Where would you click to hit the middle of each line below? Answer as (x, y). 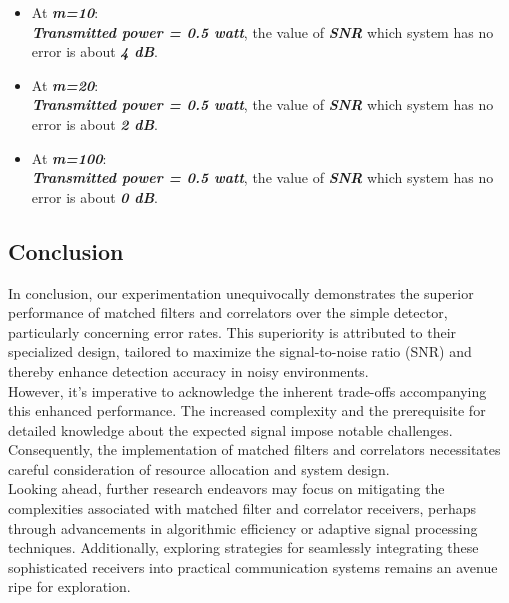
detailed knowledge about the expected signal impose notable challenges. (230, 429)
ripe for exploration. (69, 586)
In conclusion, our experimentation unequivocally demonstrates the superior (241, 292)
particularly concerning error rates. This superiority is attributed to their (232, 331)
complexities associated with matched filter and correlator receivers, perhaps (242, 508)
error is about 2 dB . (94, 123)
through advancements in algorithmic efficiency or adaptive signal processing (243, 527)
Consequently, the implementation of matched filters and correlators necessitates (254, 449)
